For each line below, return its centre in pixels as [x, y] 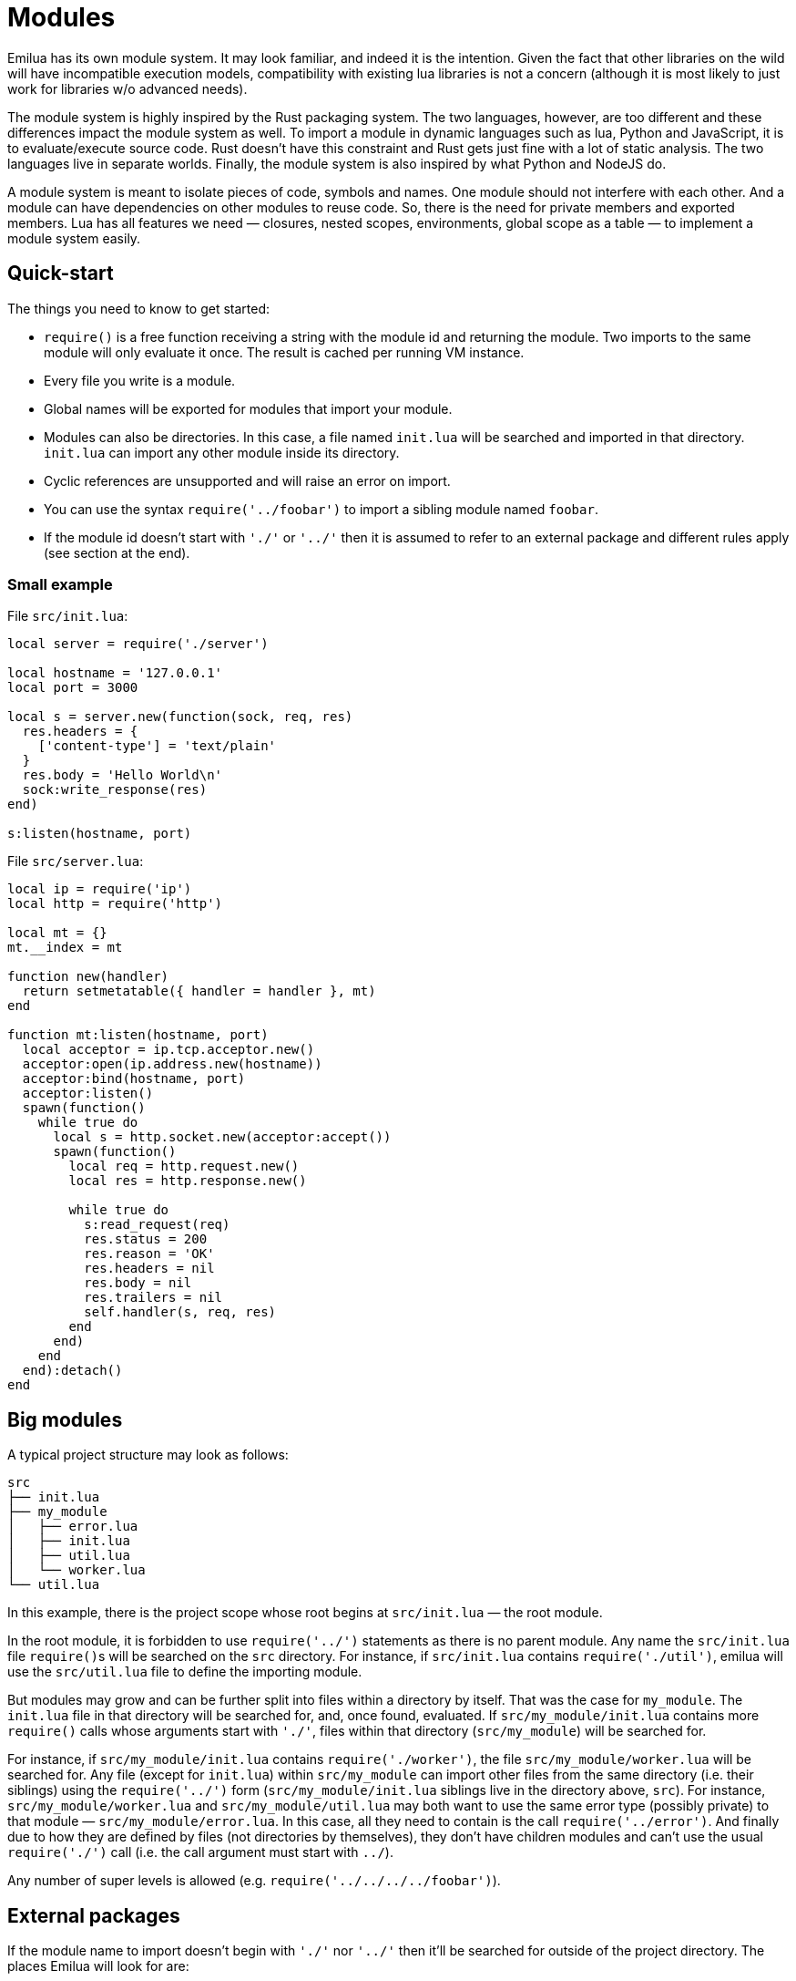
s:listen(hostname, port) [100, 834]
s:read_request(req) [157, 1225]
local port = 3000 [73, 688]
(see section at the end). [117, 552]
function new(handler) [88, 977]
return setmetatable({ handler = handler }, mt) [199, 991]
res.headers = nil [149, 1269]
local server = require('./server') [138, 644]
